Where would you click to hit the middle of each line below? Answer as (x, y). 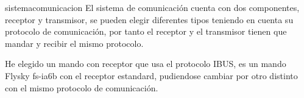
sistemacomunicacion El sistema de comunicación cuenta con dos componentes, (152, 7)
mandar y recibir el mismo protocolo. (74, 43)
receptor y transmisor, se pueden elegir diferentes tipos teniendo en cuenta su (149, 19)
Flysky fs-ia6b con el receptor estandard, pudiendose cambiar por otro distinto (151, 75)
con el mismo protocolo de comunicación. (82, 87)
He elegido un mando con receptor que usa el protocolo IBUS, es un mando (146, 64)
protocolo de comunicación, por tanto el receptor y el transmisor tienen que (146, 31)
